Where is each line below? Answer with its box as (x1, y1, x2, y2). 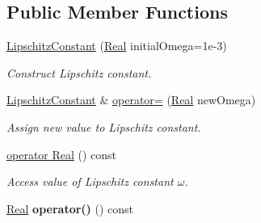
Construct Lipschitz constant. (6, 64, 152, 81)
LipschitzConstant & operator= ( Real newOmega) (6, 91, 256, 108)
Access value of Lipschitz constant (6, 173, 174, 190)
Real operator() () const (6, 200, 134, 217)
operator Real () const (6, 145, 117, 162)
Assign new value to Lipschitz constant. (6, 118, 201, 135)
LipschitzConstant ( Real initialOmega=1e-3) (6, 37, 227, 54)
